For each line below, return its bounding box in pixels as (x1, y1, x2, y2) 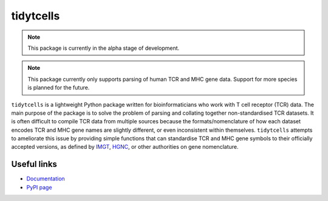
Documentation (26, 175, 65, 182)
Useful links (11, 159, 58, 169)
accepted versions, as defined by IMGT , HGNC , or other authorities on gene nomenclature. (11, 143, 239, 151)
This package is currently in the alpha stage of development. (27, 44, 180, 52)
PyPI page (26, 183, 52, 191)
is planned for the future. (27, 84, 90, 91)
